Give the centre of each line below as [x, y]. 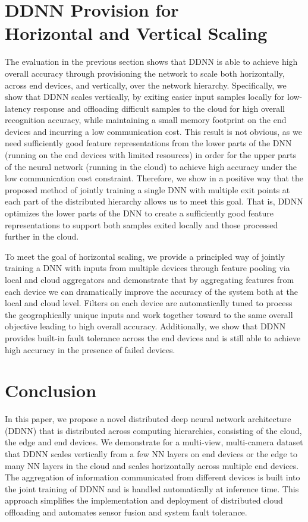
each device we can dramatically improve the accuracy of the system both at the [151, 291]
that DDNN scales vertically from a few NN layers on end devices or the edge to [151, 454]
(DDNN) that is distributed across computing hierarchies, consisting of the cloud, [153, 430]
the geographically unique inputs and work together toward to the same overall [149, 314]
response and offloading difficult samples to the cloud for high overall [159, 108]
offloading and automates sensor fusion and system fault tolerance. [126, 512]
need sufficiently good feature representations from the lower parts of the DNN [148, 143]
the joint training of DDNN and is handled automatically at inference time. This [152, 488]
